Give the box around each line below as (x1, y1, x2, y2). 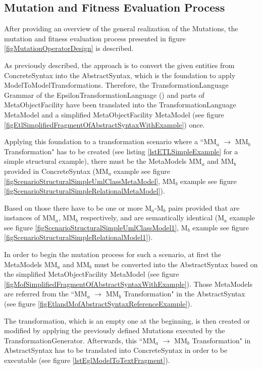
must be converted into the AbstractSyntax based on (94, 259, 258, 269)
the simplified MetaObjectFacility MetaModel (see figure (4, 269, 179, 279)
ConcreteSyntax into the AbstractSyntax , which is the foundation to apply (4, 70, 236, 80)
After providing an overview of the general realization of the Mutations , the (4, 23, 238, 34)
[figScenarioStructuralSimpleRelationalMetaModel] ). (4, 186, 165, 196)
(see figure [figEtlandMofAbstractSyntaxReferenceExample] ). (4, 298, 192, 309)
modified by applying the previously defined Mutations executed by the (4, 325, 225, 336)
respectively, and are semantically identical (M (80, 212, 225, 223)
